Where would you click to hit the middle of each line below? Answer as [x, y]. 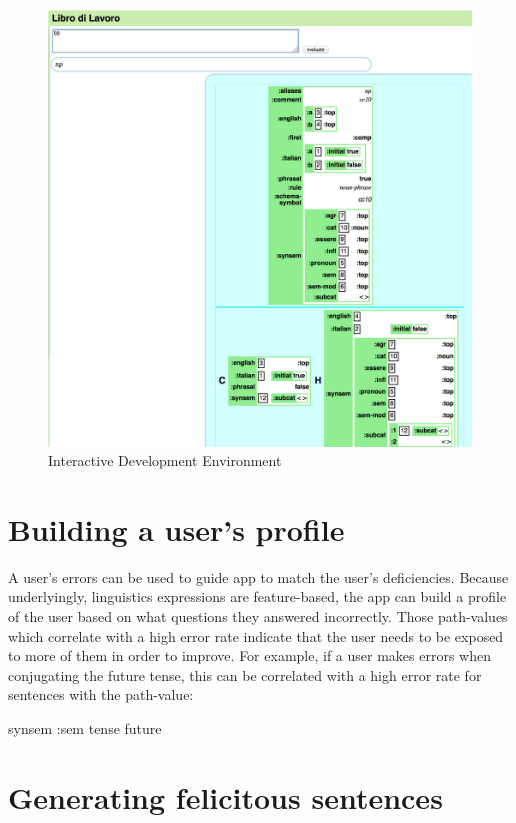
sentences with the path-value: [101, 694]
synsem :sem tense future [85, 728]
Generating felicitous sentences [225, 796]
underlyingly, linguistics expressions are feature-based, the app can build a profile [257, 596]
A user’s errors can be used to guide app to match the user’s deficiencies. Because [258, 576]
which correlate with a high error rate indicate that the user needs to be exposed [256, 635]
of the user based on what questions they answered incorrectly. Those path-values [258, 616]
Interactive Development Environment [165, 460]
